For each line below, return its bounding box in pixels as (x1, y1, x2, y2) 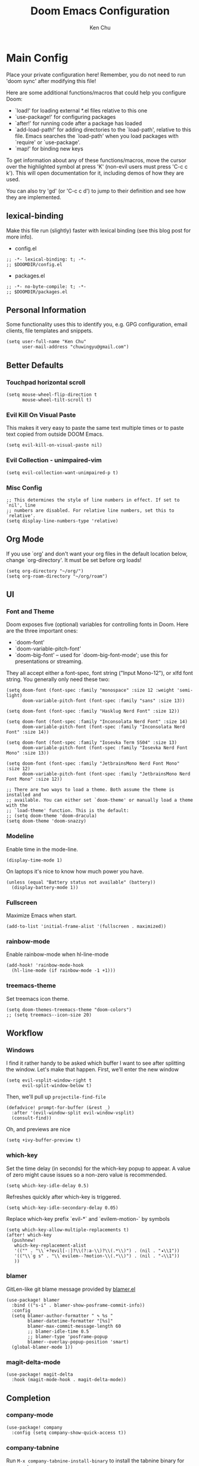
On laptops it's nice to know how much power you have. (6, 868, 144, 875)
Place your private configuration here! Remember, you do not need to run (6, 71, 186, 78)
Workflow (6, 1028, 43, 1038)
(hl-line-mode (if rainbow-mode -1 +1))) (11, 967, 116, 974)
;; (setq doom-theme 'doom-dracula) (6, 813, 97, 819)
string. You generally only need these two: (6, 676, 110, 683)
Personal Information (6, 305, 86, 315)
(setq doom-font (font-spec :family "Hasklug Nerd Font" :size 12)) (6, 708, 180, 714)
